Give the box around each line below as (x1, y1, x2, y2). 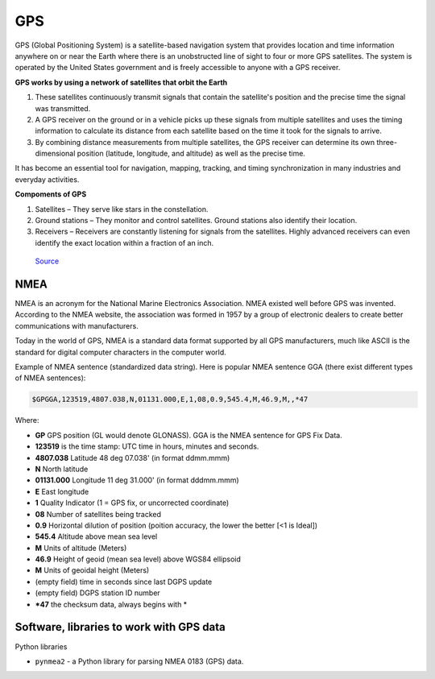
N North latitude (35, 464, 89, 474)
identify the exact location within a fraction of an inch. (35, 238, 214, 247)
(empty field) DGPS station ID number (35, 588, 160, 598)
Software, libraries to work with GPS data (14, 620, 226, 634)
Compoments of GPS (14, 189, 87, 199)
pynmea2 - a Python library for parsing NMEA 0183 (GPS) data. (35, 656, 244, 666)
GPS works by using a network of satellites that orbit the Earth (14, 77, 228, 87)
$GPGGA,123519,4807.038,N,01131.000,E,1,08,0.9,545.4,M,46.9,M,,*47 (31, 395, 309, 404)
